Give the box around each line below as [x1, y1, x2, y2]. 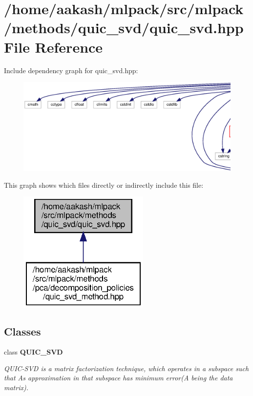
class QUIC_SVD [4, 347, 63, 357]
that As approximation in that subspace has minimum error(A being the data [4, 373, 233, 383]
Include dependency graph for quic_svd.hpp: [4, 65, 138, 75]
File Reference [4, 37, 103, 57]
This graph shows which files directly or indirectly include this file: [4, 179, 204, 190]
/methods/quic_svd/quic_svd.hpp [4, 18, 244, 38]
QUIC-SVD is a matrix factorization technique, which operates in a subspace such [4, 363, 249, 373]
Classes [4, 324, 41, 339]
